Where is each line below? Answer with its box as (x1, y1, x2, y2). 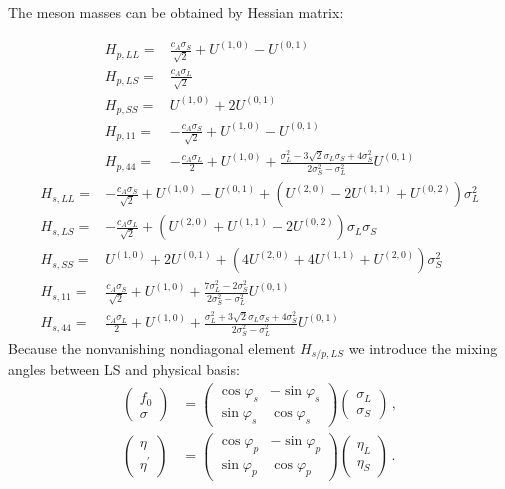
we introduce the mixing (348, 337, 498, 358)
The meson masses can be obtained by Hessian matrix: (8, 2, 344, 22)
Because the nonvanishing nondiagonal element (8, 337, 296, 358)
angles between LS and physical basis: (8, 359, 240, 380)
